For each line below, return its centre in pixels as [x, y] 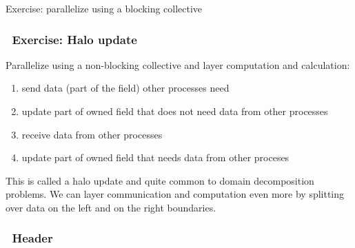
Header [32, 238]
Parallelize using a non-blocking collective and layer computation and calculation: [178, 64]
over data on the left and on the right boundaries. [111, 207]
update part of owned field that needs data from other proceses [155, 157]
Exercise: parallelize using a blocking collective [104, 8]
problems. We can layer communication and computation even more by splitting [175, 194]
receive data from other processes [92, 134]
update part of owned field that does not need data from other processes [175, 111]
